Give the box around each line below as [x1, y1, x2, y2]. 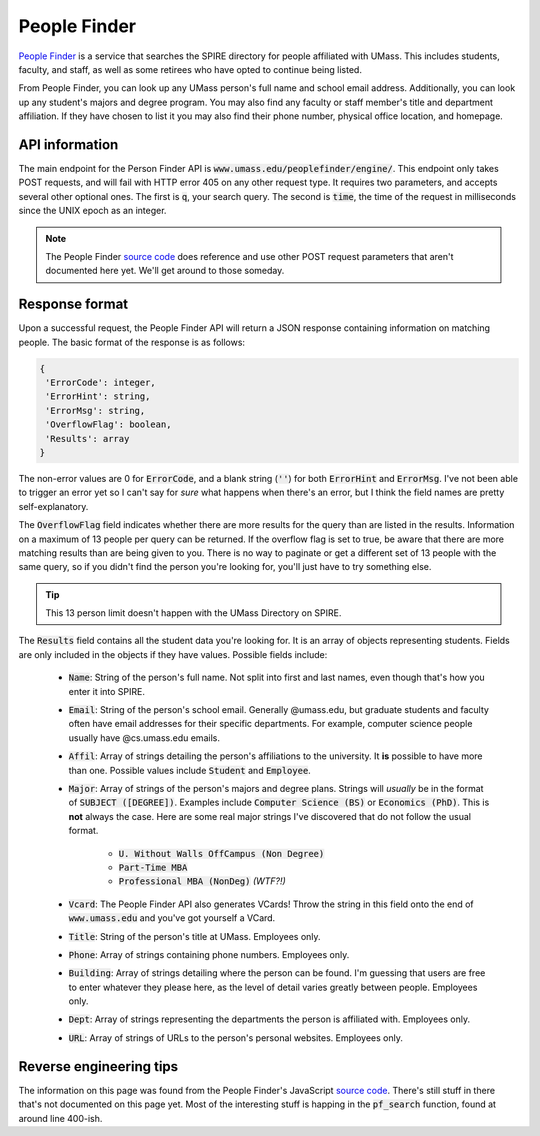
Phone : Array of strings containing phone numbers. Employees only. [68, 948, 350, 960]
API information [18, 136, 119, 153]
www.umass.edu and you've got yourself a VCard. [68, 912, 276, 924]
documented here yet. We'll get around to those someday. [45, 265, 285, 277]
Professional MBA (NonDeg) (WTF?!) [118, 875, 287, 887]
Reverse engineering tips [18, 1058, 179, 1075]
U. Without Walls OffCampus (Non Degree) [118, 848, 325, 859]
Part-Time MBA [118, 861, 188, 873]
